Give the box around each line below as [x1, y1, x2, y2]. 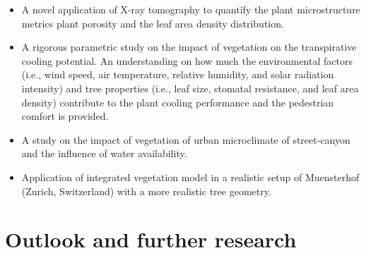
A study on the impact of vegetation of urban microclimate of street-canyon [21, 132, 350, 147]
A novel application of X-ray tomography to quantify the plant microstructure [21, 2, 360, 16]
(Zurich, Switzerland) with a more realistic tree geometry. [21, 183, 271, 198]
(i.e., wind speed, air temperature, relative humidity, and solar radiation [21, 67, 334, 82]
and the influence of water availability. [21, 146, 187, 161]
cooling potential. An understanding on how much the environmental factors [21, 53, 353, 68]
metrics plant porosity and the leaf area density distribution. [21, 16, 284, 30]
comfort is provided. [21, 109, 109, 123]
